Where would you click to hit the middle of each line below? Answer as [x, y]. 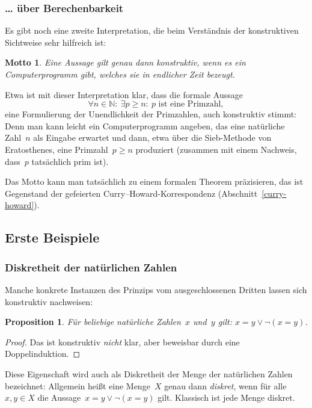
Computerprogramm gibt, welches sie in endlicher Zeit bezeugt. [120, 74]
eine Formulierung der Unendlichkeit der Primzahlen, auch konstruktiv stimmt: [151, 114]
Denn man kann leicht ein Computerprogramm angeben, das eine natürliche [145, 125]
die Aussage [59, 397]
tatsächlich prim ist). [70, 161]
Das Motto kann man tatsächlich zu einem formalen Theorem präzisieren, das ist [154, 181]
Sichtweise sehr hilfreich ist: [56, 42]
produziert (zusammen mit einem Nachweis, [216, 149]
